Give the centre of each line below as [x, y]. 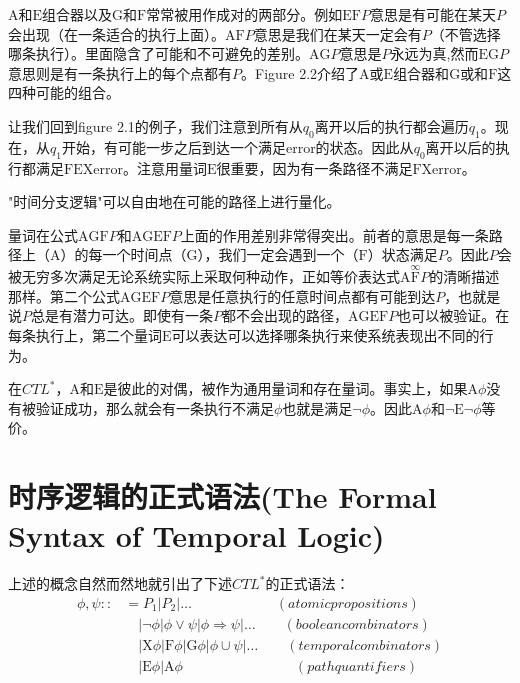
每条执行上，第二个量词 [85, 334]
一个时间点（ [144, 254]
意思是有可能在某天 [432, 14]
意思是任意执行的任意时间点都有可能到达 [302, 295]
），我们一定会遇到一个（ [278, 254]
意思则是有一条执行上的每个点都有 [120, 72]
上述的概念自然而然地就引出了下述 [120, 583]
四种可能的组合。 [64, 92]
